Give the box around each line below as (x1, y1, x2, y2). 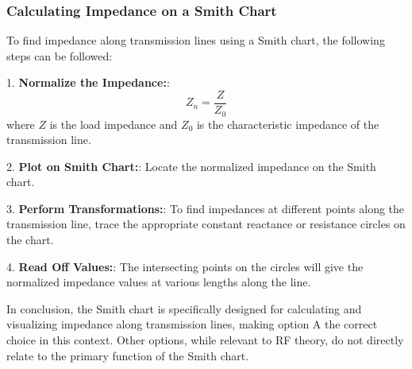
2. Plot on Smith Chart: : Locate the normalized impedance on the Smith (6, 157, 376, 174)
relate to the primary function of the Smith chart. (6, 347, 249, 363)
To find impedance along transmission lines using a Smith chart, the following (6, 32, 385, 49)
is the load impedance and (49, 115, 178, 132)
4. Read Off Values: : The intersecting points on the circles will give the (6, 258, 364, 274)
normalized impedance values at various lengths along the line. (6, 274, 311, 290)
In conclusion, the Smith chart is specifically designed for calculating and (6, 300, 362, 317)
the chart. (6, 231, 54, 248)
